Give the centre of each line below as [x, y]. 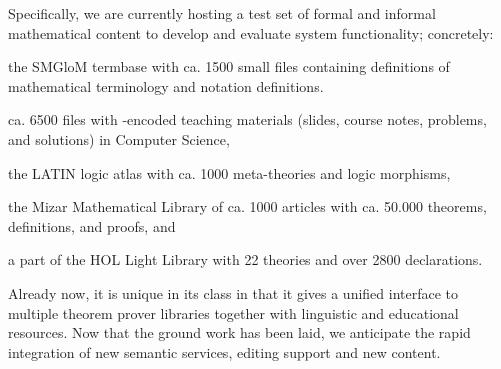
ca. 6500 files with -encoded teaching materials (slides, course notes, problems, [247, 119]
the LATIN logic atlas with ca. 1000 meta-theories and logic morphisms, [229, 172]
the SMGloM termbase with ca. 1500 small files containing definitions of [229, 66]
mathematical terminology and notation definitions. [166, 85]
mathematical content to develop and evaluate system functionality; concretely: [251, 32]
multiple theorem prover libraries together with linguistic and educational [233, 312]
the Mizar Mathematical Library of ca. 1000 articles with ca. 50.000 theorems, [247, 206]
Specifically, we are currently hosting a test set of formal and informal [222, 13]
